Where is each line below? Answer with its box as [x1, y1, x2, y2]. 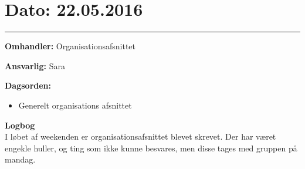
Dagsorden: [5, 79, 52, 92]
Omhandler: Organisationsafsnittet [5, 40, 136, 52]
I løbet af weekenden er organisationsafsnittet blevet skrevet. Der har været [5, 130, 276, 143]
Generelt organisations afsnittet [18, 99, 132, 111]
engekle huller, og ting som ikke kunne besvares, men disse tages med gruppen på [5, 141, 297, 154]
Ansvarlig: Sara [5, 59, 65, 72]
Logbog [5, 119, 35, 131]
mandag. [5, 153, 36, 165]
